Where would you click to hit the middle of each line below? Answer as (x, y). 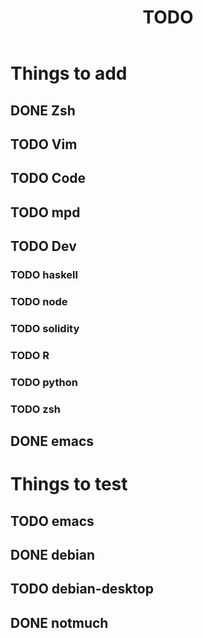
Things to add (69, 73)
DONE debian (53, 555)
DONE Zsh (43, 110)
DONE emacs (52, 441)
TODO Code (48, 178)
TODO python (44, 382)
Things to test (69, 484)
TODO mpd (45, 212)
